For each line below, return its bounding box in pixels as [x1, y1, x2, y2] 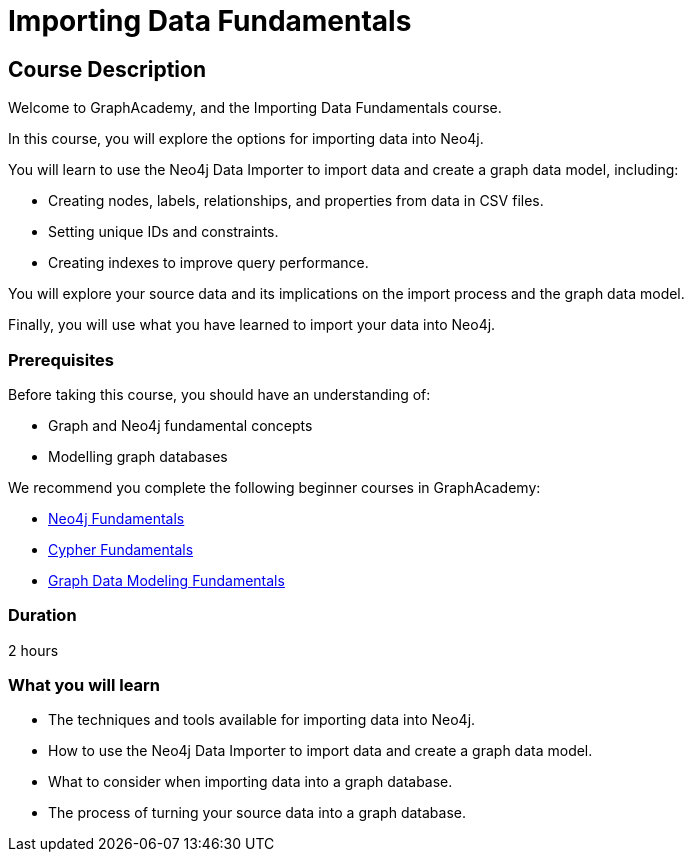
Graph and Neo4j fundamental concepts [48, 416, 313, 434]
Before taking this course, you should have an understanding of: [8, 385, 431, 403]
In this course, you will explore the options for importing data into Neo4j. [8, 130, 484, 148]
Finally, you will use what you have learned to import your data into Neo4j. [8, 316, 496, 334]
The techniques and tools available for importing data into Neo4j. [48, 711, 476, 729]
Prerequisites [8, 349, 114, 370]
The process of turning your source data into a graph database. [48, 804, 467, 822]
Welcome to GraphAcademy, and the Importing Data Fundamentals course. [8, 99, 502, 117]
